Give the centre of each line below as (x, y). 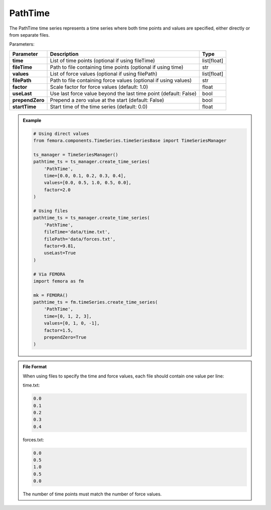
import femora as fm (58, 281)
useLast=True (60, 253)
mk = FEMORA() (51, 295)
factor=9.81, (60, 246)
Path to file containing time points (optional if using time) (117, 67)
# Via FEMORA (49, 274)
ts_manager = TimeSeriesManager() (76, 155)
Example (32, 120)
